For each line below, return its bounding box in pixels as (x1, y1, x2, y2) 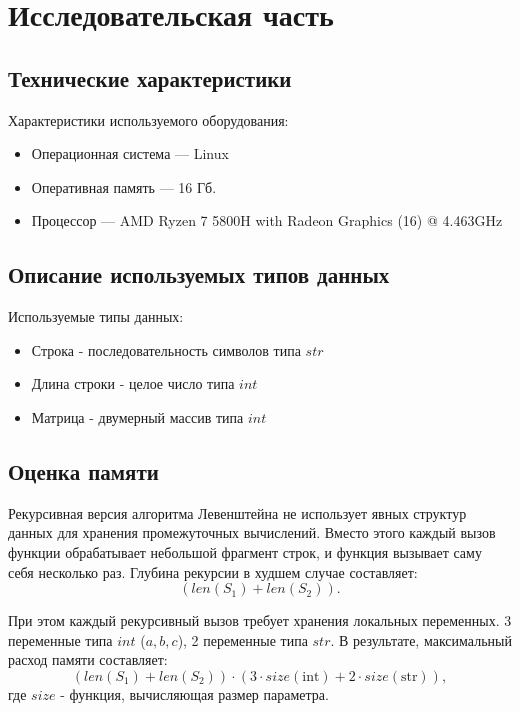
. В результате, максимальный (330, 629, 512, 650)
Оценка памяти (8, 455, 159, 486)
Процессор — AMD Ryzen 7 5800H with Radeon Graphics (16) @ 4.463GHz (31, 210, 503, 231)
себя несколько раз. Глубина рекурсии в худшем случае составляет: (8, 561, 418, 582)
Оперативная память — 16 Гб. (31, 176, 217, 197)
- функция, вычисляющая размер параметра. (60, 683, 329, 704)
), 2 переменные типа (177, 629, 308, 650)
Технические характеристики (8, 62, 292, 93)
